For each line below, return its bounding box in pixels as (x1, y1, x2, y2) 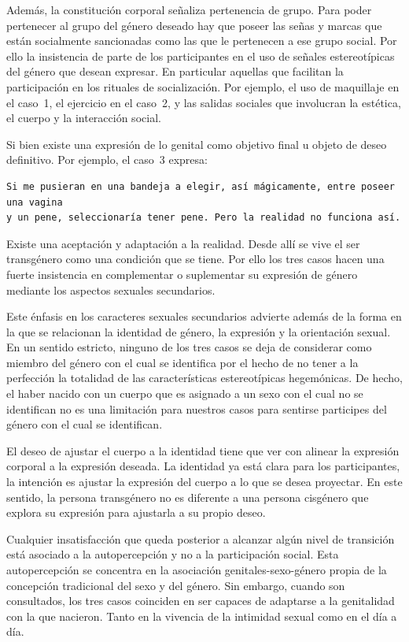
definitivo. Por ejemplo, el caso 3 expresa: (6, 151, 208, 168)
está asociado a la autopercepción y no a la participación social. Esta (6, 546, 339, 562)
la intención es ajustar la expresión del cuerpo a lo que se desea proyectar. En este (6, 473, 403, 490)
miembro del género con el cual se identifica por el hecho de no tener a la (6, 354, 359, 370)
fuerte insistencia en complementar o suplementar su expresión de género (6, 265, 358, 282)
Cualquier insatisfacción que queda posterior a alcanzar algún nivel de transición (6, 530, 395, 547)
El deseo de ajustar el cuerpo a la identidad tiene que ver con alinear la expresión (6, 442, 400, 458)
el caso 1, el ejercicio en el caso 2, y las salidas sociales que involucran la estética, (6, 94, 401, 110)
